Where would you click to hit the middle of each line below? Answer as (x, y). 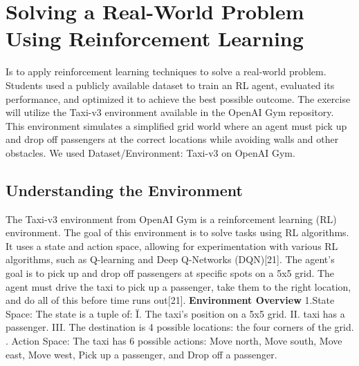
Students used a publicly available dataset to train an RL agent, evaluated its (170, 85)
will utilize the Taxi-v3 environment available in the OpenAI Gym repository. (170, 112)
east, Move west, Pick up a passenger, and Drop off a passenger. (141, 354)
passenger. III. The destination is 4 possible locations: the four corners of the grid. (180, 327)
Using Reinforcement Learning (155, 38)
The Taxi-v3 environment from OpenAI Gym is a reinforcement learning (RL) (171, 219)
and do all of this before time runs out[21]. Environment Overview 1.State (170, 300)
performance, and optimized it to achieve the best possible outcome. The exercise (178, 98)
